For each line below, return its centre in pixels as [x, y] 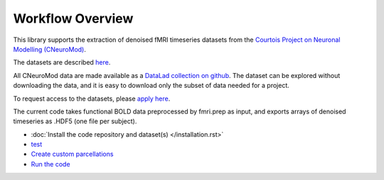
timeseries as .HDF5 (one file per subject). [75, 121]
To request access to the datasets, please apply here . [92, 99]
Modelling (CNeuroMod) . [50, 49]
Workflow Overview [73, 18]
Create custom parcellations [72, 154]
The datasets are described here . [62, 62]
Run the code [50, 164]
